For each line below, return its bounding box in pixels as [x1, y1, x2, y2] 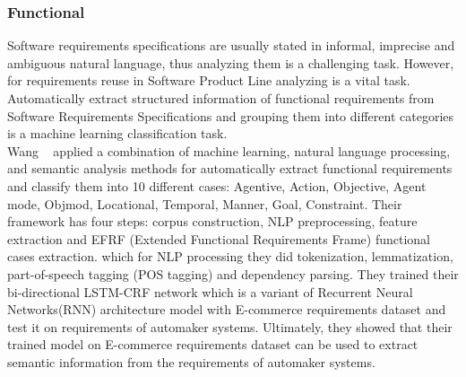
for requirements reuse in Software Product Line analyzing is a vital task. [7, 71, 410, 90]
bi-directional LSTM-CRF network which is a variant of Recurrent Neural [7, 282, 413, 301]
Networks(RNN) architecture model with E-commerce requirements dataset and [7, 300, 446, 319]
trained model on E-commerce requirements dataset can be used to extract [7, 335, 419, 354]
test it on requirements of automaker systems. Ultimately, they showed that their [7, 317, 453, 336]
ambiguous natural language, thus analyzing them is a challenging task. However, [7, 53, 454, 72]
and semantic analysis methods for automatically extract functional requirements [7, 159, 453, 178]
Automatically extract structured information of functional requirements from [7, 89, 435, 107]
